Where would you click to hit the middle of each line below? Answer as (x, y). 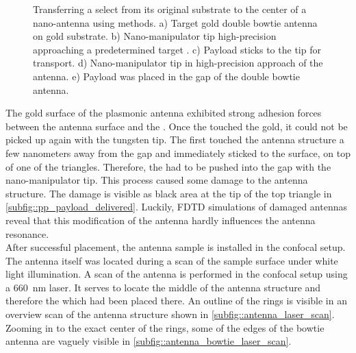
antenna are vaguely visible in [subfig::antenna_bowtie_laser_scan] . (149, 341)
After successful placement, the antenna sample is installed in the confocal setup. (176, 247)
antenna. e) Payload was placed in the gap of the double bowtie (166, 76)
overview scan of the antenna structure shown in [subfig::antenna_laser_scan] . (170, 314)
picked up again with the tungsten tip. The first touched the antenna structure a (175, 139)
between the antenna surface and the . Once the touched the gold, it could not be (177, 126)
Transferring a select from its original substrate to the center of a (170, 9)
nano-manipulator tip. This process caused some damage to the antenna (157, 180)
